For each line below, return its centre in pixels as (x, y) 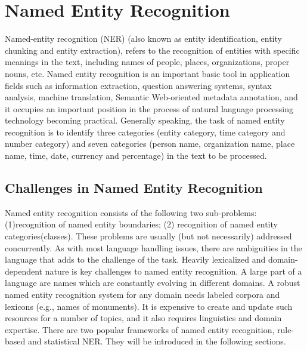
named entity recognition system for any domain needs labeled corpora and (142, 295)
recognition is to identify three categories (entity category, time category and (145, 132)
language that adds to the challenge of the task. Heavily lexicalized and (135, 259)
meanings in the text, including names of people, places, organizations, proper (147, 62)
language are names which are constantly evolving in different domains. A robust (153, 283)
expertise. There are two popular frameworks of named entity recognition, (140, 329)
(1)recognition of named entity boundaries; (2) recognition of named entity (141, 224)
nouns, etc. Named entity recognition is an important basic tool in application (148, 73)
